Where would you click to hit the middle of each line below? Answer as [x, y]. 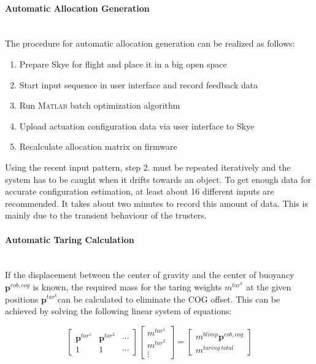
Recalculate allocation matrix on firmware [98, 146]
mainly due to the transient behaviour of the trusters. [106, 215]
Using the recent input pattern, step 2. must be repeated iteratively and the [148, 167]
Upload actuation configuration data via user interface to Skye [137, 126]
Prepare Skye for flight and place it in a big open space [123, 64]
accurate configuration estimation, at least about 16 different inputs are [140, 191]
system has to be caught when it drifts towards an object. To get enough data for [158, 179]
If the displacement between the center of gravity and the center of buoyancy [150, 275]
